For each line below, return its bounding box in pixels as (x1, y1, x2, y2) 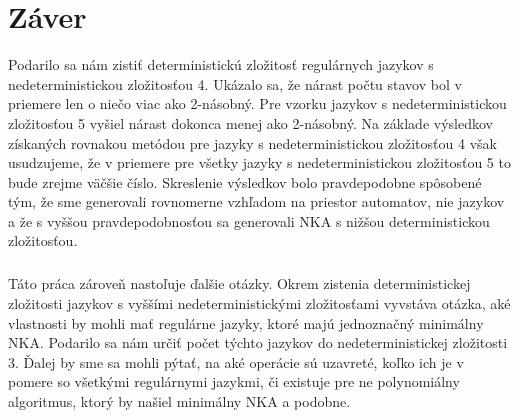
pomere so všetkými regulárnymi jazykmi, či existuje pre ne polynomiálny (8, 371, 460, 392)
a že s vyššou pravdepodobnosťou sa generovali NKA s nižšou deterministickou (8, 210, 490, 231)
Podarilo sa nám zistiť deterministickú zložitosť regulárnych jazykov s (8, 54, 434, 75)
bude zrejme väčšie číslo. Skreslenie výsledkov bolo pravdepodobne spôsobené (8, 171, 482, 192)
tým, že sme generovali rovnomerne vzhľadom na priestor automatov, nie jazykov (8, 191, 505, 212)
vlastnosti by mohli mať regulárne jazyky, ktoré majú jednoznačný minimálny (8, 312, 484, 333)
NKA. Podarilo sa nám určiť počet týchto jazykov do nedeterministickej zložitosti (8, 332, 508, 353)
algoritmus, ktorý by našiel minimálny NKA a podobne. (8, 391, 351, 411)
